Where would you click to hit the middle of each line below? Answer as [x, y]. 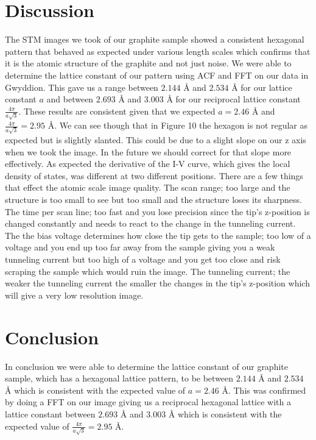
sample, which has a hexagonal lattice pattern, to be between [119, 378]
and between [70, 99]
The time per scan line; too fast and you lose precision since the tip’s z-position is [157, 211]
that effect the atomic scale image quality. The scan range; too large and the [148, 187]
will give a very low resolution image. [74, 295]
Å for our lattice [262, 87]
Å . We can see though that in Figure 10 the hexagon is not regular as [178, 125]
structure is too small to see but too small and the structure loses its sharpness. [153, 200]
